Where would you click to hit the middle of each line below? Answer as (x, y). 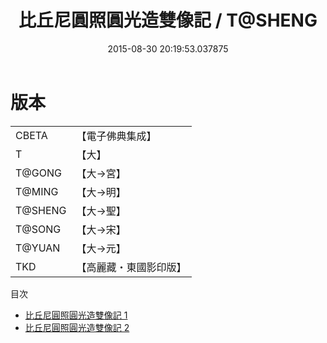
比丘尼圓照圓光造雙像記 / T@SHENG (168, 20)
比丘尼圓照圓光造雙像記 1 (76, 315)
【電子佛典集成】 (116, 136)
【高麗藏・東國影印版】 (131, 267)
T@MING (37, 191)
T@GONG (38, 173)
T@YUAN (38, 248)
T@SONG (38, 229)
